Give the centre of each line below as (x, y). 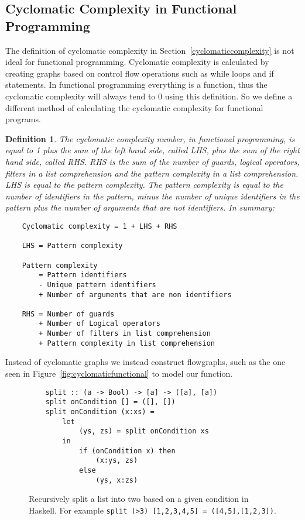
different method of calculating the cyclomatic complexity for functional (134, 107)
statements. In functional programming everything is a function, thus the (136, 85)
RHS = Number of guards (68, 314)
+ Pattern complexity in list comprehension (127, 343)
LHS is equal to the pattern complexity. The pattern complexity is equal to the (144, 185)
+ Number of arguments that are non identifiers (135, 295)
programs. (23, 119)
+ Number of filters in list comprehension (125, 334)
